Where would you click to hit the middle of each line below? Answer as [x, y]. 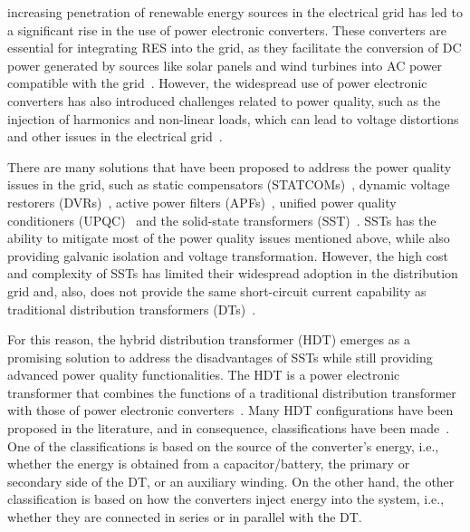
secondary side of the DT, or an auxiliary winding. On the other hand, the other [231, 481]
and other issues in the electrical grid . [115, 136]
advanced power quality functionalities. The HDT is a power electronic [204, 375]
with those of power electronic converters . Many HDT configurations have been [230, 410]
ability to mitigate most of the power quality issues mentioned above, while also [229, 238]
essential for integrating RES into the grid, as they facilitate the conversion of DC [235, 48]
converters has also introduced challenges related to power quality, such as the [224, 100]
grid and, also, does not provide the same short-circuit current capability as [217, 290]
